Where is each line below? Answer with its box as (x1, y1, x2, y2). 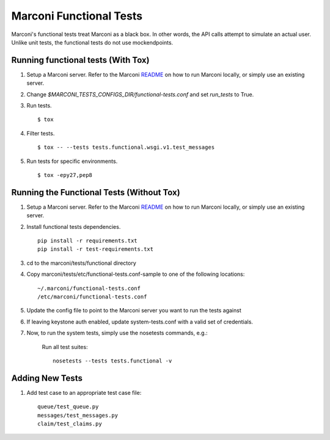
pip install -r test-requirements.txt (37, 246, 154, 253)
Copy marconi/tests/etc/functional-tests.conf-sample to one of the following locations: (26, 270, 245, 278)
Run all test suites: (42, 343, 88, 350)
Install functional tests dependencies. (26, 223, 121, 230)
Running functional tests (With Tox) (11, 55, 150, 65)
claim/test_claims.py (37, 420, 102, 427)
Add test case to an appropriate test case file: (26, 389, 142, 396)
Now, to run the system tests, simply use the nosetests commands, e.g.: (26, 330, 208, 337)
